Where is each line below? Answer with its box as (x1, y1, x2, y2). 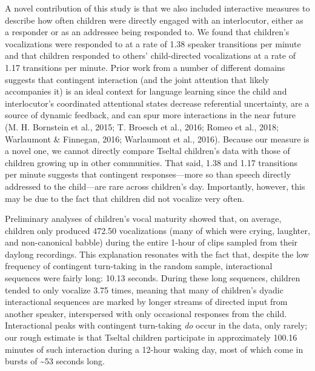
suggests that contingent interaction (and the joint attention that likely (5, 73, 270, 85)
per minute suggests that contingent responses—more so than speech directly (5, 168, 291, 181)
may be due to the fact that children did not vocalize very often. (5, 192, 245, 204)
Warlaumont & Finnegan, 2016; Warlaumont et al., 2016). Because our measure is (5, 132, 310, 145)
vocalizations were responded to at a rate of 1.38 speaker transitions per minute (5, 37, 301, 50)
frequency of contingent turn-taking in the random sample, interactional (5, 259, 273, 272)
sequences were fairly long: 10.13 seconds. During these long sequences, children (5, 272, 300, 284)
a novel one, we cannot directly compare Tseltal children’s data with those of (5, 144, 290, 157)
